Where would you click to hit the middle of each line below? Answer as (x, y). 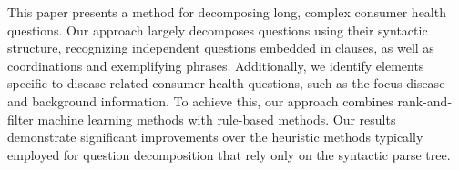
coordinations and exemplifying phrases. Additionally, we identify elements (216, 65)
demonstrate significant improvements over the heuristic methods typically (215, 137)
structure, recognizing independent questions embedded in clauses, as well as (221, 48)
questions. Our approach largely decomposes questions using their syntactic (218, 30)
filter (20, 119)
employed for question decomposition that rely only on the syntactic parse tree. (229, 154)
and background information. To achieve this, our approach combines (200, 100)
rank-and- (425, 100)
